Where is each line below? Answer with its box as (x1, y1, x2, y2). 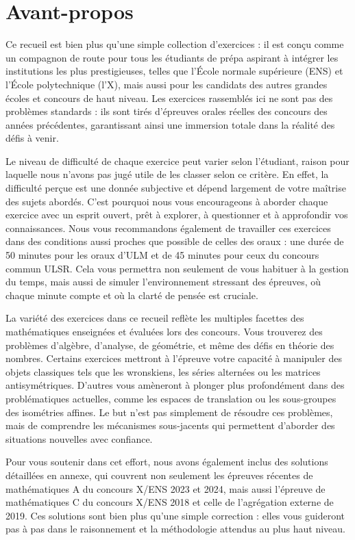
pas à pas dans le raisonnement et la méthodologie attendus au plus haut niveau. (5, 522, 345, 536)
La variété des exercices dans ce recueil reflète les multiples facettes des (5, 311, 304, 325)
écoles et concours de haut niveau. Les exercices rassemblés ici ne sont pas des (5, 90, 333, 105)
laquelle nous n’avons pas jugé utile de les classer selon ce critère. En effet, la (5, 167, 329, 181)
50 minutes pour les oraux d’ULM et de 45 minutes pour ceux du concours (5, 248, 319, 262)
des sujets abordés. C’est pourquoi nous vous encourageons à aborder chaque (5, 194, 328, 208)
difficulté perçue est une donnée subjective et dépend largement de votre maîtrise (5, 181, 346, 195)
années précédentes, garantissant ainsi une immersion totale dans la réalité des (5, 117, 335, 131)
